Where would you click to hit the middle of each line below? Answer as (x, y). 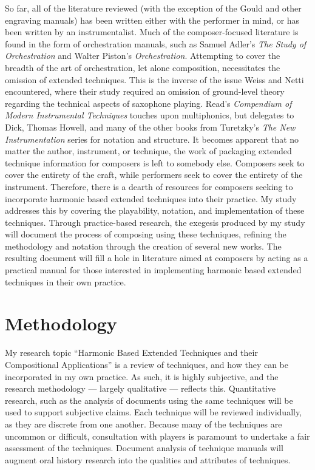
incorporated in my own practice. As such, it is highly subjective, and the (142, 376)
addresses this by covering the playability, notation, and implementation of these (155, 210)
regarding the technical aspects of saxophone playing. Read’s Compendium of (148, 103)
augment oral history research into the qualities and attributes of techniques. (148, 459)
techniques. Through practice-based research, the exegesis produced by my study (155, 222)
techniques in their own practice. (66, 281)
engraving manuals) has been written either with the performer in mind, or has (152, 20)
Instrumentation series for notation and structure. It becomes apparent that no (152, 139)
